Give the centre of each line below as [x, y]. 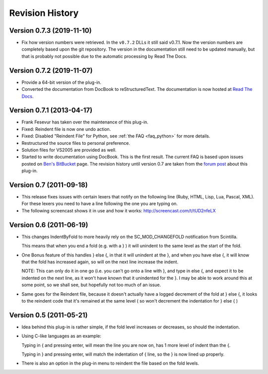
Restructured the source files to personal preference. [76, 143]
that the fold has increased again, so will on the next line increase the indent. [100, 262]
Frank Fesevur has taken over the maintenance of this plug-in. [85, 122]
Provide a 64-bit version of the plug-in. [62, 82]
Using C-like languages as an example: [62, 336]
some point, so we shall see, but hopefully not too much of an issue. [91, 285]
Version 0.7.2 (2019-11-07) [51, 70]
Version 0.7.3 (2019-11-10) [50, 31]
